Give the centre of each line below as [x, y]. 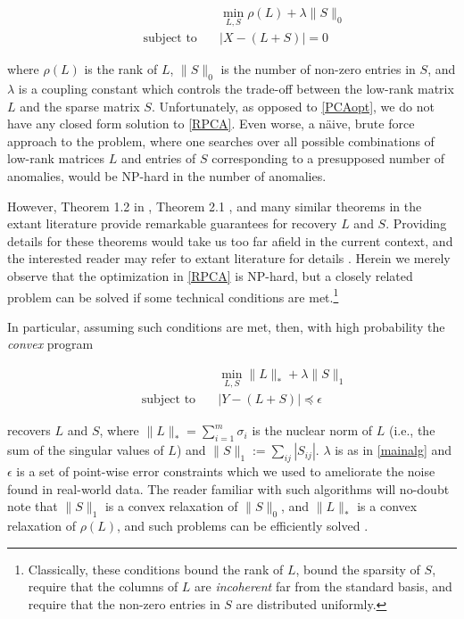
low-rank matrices [56, 158]
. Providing [416, 223]
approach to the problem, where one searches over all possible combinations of [221, 140]
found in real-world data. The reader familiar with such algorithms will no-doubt [228, 488]
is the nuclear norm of [312, 430]
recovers [29, 430]
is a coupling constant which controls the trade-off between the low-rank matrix [236, 89]
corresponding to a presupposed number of [328, 158]
